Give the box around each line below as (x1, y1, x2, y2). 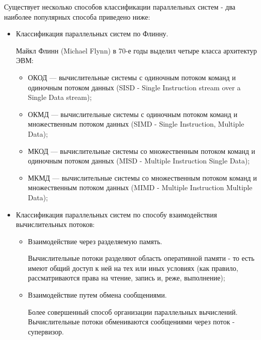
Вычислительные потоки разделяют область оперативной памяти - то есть (28, 253, 254, 263)
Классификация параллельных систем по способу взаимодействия (16, 209, 217, 219)
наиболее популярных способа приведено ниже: (4, 11, 150, 22)
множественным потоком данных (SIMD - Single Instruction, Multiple (28, 119, 244, 129)
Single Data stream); (28, 92, 92, 102)
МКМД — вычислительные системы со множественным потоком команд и (28, 172, 257, 183)
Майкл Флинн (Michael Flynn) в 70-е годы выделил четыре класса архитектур (16, 45, 257, 55)
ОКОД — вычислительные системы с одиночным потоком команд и (28, 72, 236, 82)
